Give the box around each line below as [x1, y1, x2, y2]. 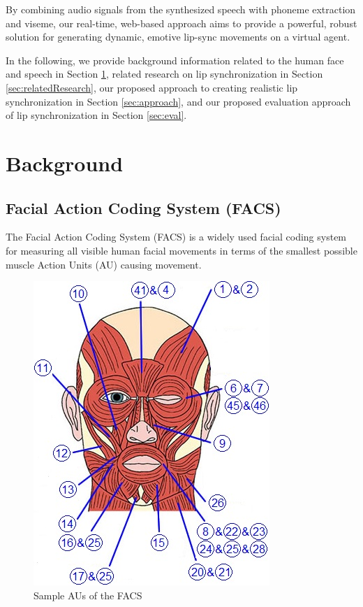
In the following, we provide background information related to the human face [6, 52, 344, 67]
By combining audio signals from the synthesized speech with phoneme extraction [6, 2, 356, 16]
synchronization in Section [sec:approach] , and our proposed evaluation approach [6, 94, 351, 108]
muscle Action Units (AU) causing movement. [6, 257, 202, 271]
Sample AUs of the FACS [34, 587, 142, 602]
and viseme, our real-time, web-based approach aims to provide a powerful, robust [6, 15, 357, 30]
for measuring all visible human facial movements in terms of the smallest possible [6, 243, 357, 257]
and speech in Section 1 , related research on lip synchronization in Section [6, 66, 323, 81]
